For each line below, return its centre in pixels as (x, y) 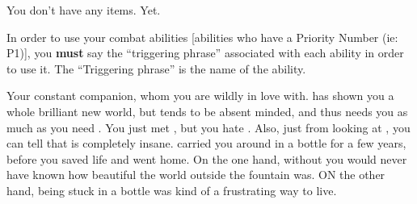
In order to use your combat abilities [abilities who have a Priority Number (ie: (202, 37)
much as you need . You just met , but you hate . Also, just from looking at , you (208, 127)
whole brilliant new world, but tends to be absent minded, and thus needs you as (207, 111)
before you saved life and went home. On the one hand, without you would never (207, 158)
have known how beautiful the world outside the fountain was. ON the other (196, 175)
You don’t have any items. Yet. (84, 10)
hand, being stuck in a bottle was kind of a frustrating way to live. (172, 190)
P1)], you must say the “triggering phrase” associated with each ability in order (205, 53)
